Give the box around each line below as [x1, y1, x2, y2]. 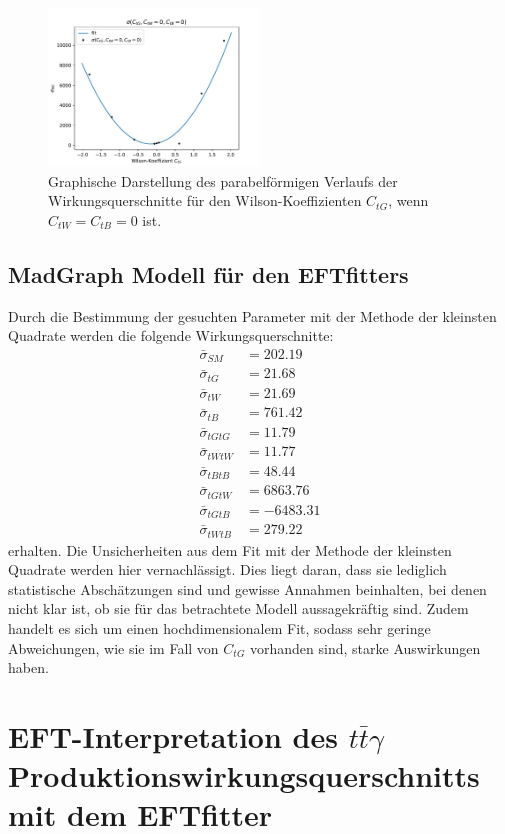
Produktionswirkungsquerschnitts [8, 755, 480, 796]
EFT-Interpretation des [8, 715, 338, 756]
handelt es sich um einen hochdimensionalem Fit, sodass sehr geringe [8, 617, 431, 638]
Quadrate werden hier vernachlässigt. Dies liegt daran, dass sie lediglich [8, 559, 447, 580]
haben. [8, 657, 49, 678]
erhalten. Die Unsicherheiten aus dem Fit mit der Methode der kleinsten [8, 539, 452, 560]
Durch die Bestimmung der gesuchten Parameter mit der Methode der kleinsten [8, 305, 497, 326]
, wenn [388, 190, 429, 211]
